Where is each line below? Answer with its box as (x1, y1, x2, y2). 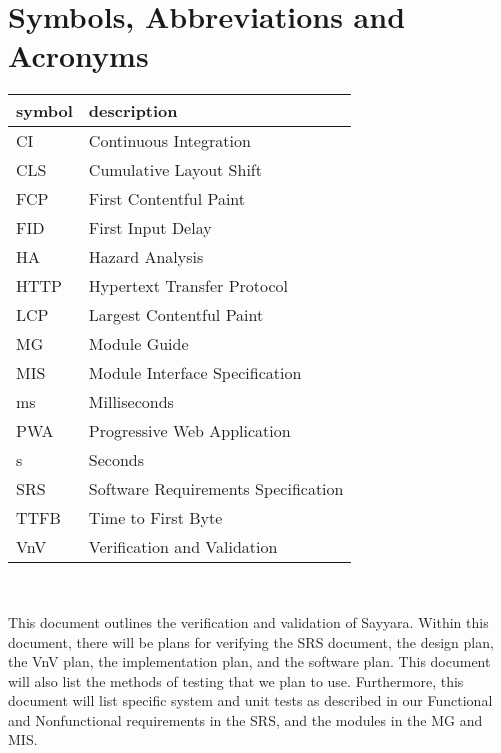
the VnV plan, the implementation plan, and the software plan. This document (8, 651, 491, 672)
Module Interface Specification (88, 361, 302, 385)
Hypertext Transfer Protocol (88, 274, 289, 298)
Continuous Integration (88, 129, 251, 153)
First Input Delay (88, 216, 212, 240)
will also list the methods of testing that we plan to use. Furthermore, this (8, 670, 464, 691)
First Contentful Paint (88, 187, 246, 211)
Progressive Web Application (88, 419, 291, 443)
